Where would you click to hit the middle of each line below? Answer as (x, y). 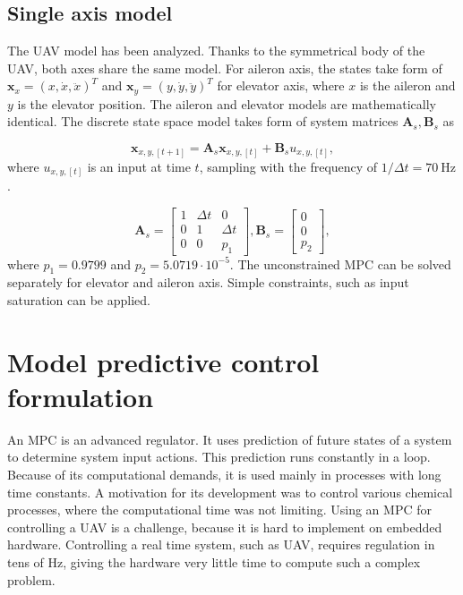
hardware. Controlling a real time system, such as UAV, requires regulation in (221, 544)
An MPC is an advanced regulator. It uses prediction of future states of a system (230, 439)
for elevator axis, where (281, 85)
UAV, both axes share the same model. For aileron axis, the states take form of (225, 68)
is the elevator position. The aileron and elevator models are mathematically (227, 103)
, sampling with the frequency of (288, 166)
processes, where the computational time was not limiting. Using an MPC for (219, 510)
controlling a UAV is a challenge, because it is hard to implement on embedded (225, 527)
